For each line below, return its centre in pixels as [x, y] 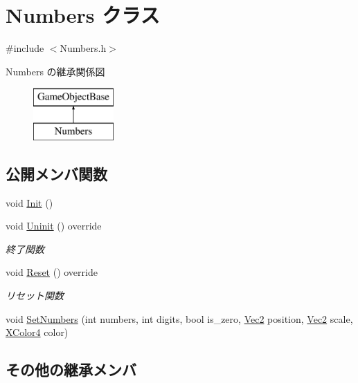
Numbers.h [83, 48]
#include [25, 48]
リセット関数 [35, 296]
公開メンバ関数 [56, 173]
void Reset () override [52, 272]
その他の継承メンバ [71, 370]
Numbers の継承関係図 [55, 71]
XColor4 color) [37, 332]
